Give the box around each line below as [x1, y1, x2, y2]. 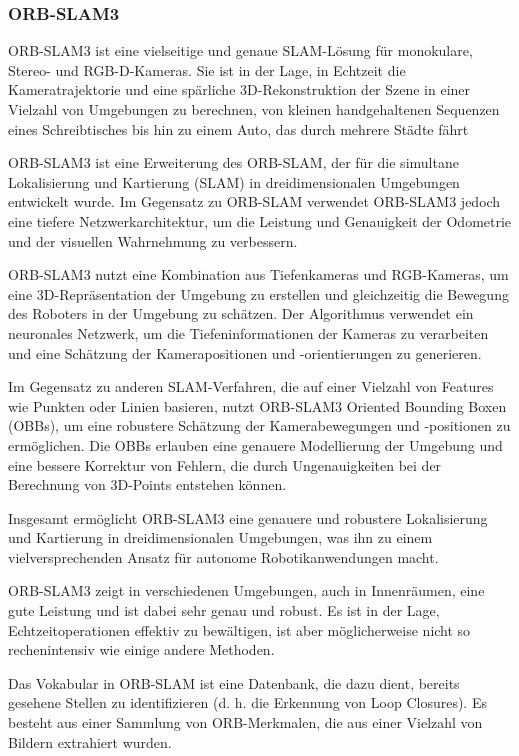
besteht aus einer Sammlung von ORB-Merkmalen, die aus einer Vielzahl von [8, 712, 483, 733]
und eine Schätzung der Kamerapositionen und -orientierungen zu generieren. [8, 342, 482, 363]
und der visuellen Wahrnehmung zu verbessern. [8, 230, 298, 251]
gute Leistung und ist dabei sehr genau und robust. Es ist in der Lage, [8, 600, 440, 621]
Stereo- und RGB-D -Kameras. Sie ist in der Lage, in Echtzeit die [8, 59, 406, 80]
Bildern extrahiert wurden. [8, 731, 172, 752]
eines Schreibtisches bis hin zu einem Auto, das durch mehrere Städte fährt [8, 118, 469, 139]
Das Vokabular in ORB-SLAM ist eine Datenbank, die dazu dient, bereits [8, 672, 460, 693]
